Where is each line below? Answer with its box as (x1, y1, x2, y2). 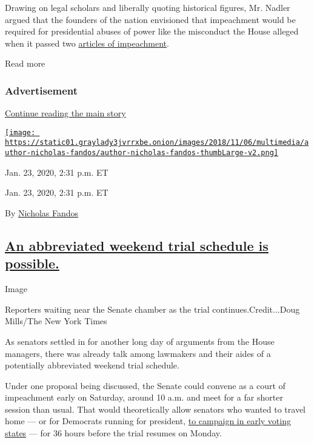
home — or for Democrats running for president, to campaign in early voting (5, 415, 291, 427)
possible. (5, 254, 59, 273)
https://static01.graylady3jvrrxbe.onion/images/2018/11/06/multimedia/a (5, 138, 309, 147)
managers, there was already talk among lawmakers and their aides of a (5, 347, 271, 359)
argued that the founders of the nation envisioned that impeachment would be (5, 13, 296, 25)
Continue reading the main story (5, 107, 126, 119)
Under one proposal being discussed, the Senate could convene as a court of (5, 379, 286, 391)
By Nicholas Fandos (5, 206, 79, 219)
